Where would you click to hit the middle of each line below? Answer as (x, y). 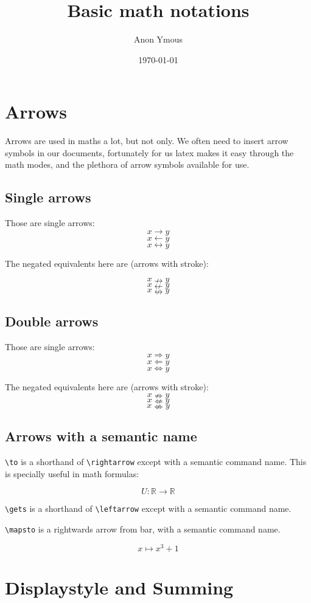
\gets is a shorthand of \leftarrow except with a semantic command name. (148, 508)
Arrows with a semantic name (101, 436)
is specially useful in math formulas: (72, 473)
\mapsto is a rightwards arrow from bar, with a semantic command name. (143, 529)
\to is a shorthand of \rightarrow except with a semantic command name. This (156, 462)
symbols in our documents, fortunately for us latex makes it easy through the (149, 152)
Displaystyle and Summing (119, 587)
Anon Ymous (158, 39)
